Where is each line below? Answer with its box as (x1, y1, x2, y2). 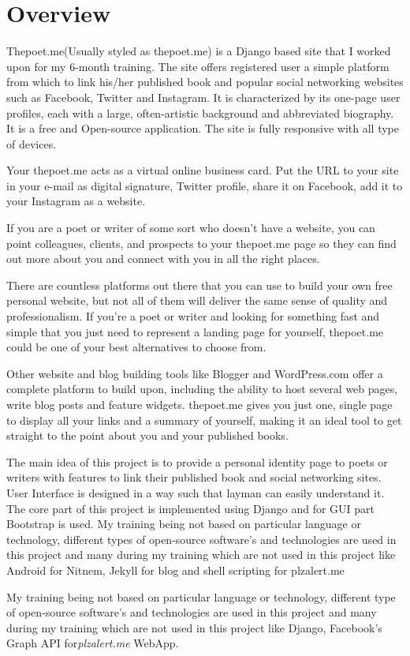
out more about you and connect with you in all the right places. (6, 250, 320, 267)
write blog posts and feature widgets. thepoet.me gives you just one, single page (6, 396, 393, 412)
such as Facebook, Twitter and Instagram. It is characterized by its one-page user (6, 88, 401, 105)
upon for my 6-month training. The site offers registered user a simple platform (6, 58, 389, 74)
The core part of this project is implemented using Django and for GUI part (6, 500, 375, 516)
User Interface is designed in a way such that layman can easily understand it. (6, 484, 385, 500)
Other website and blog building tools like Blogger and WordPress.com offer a (6, 365, 383, 381)
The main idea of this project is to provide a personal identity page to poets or (6, 453, 388, 470)
